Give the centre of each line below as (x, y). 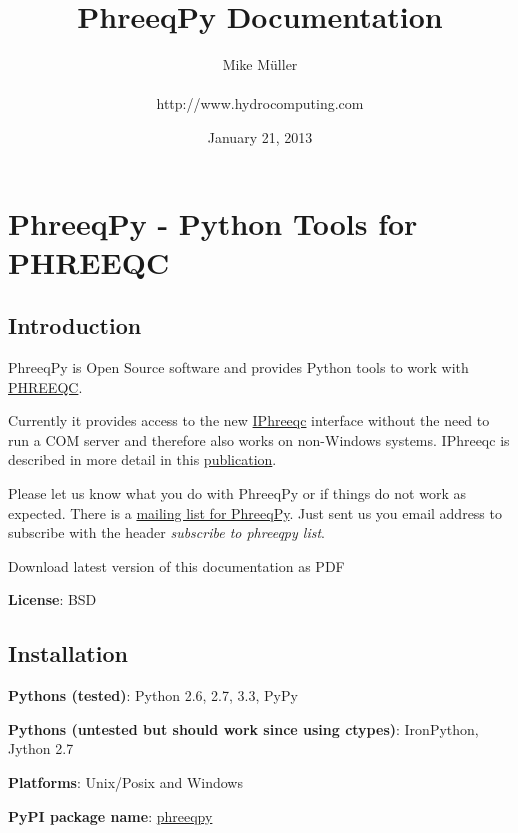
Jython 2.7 (41, 748)
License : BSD (52, 599)
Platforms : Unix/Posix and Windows (125, 782)
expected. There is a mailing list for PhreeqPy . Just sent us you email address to (255, 512)
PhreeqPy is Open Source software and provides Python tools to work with (238, 367)
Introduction (75, 325)
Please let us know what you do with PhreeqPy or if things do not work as (237, 493)
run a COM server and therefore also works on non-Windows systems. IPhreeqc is (259, 439)
